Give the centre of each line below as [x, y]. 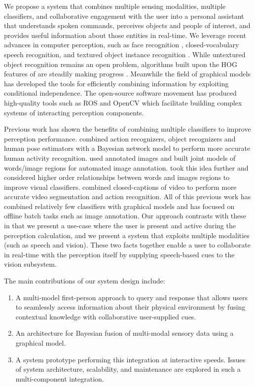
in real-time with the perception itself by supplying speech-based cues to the [119, 254]
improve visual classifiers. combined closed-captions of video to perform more [120, 187]
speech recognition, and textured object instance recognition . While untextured [125, 54]
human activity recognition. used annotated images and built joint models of [120, 158]
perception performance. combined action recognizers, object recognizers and [120, 138]
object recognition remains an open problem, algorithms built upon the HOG [121, 64]
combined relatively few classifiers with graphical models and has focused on [119, 206]
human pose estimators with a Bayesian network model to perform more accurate [127, 148]
